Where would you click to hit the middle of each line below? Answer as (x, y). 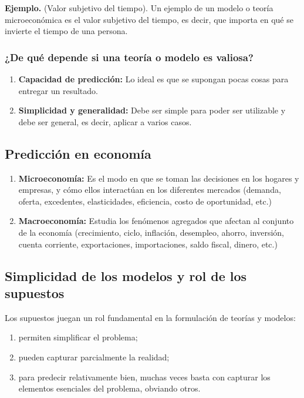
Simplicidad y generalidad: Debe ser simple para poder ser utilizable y (152, 110)
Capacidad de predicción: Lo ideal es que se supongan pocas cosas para (153, 79)
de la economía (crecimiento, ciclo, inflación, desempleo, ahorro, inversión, (151, 232)
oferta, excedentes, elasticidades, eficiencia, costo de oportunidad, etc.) (145, 201)
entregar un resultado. (58, 90)
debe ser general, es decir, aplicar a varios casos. (105, 121)
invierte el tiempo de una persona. (66, 31)
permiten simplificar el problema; (78, 337)
